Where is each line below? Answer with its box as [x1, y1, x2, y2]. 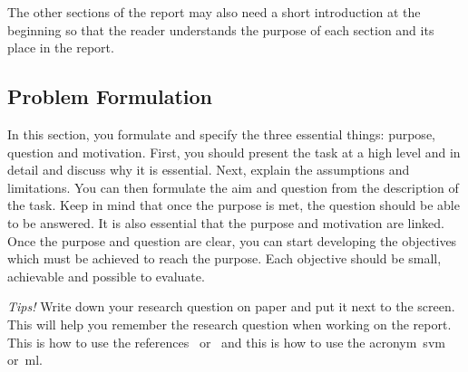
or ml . [7, 350, 43, 369]
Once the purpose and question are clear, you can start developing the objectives [7, 231, 457, 250]
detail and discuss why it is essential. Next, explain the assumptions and [7, 160, 410, 179]
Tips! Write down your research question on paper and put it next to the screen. [7, 297, 455, 316]
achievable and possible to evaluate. [7, 266, 205, 285]
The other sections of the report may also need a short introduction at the [7, 3, 421, 21]
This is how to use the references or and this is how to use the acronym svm [7, 332, 445, 351]
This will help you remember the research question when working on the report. [7, 314, 452, 333]
